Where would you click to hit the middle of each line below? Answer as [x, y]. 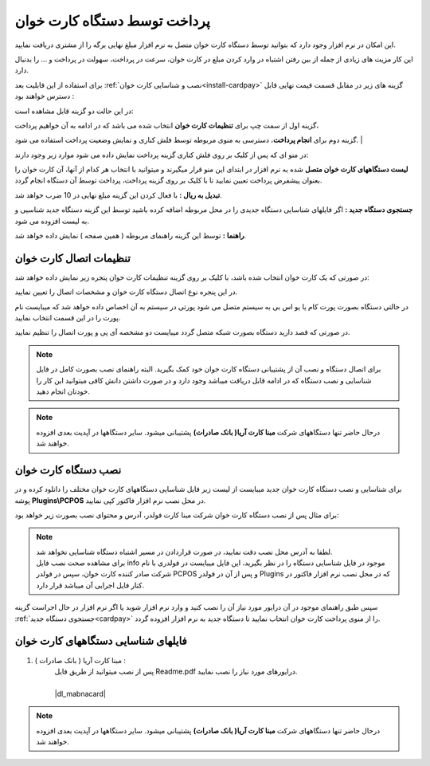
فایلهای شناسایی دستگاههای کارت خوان [101, 641]
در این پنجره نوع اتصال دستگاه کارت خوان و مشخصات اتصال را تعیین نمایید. [126, 292]
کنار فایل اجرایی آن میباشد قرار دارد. [90, 585]
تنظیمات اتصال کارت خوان [72, 258]
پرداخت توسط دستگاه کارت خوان [113, 21]
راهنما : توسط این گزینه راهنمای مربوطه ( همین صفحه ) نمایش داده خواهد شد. [131, 236]
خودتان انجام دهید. [63, 391]
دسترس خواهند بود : [45, 96]
